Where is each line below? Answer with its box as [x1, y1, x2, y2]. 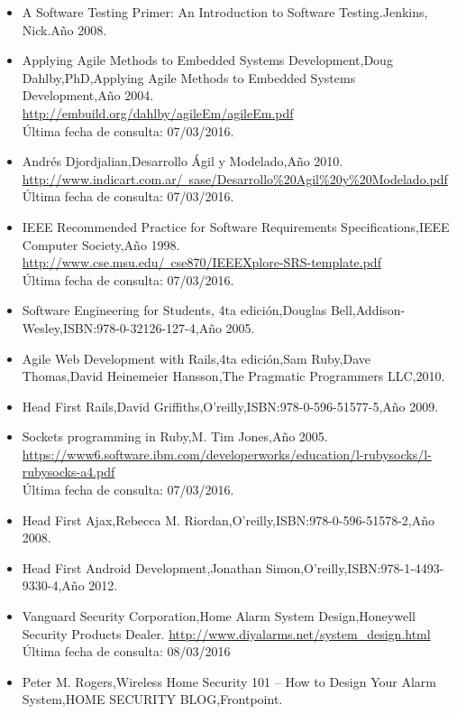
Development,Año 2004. [22, 86, 154, 105]
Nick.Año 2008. [22, 20, 107, 39]
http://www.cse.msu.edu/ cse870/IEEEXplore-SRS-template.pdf [22, 253, 381, 272]
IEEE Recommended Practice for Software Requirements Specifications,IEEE [22, 217, 450, 236]
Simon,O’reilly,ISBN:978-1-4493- [266, 558, 444, 577]
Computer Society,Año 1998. [22, 235, 180, 254]
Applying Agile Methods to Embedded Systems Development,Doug [22, 51, 393, 70]
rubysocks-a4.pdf [22, 462, 115, 481]
